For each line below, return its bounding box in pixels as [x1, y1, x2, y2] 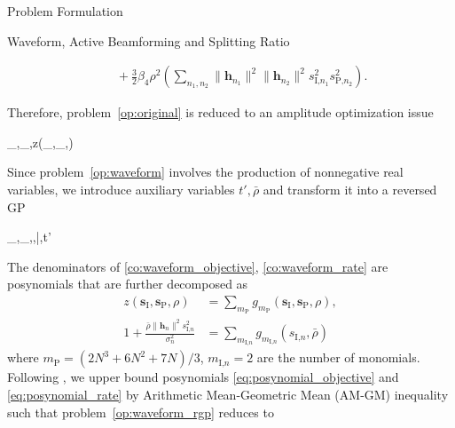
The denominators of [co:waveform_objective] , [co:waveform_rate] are [7, 257, 388, 275]
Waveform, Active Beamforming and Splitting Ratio [7, 31, 290, 50]
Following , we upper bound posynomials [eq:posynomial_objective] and [7, 368, 399, 386]
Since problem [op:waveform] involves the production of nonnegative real [7, 162, 404, 181]
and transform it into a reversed [263, 180, 437, 198]
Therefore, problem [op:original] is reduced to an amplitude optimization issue [7, 103, 434, 122]
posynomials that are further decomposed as [7, 274, 248, 293]
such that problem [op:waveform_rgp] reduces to [7, 402, 274, 421]
